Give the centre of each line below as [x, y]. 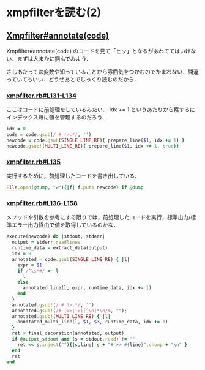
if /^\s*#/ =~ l [38, 271]
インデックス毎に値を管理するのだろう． [57, 118]
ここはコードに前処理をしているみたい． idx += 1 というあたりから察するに [101, 110]
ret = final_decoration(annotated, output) [68, 334]
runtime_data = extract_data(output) [60, 248]
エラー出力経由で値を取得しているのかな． [65, 225]
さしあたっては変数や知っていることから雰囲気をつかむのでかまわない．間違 [102, 72]
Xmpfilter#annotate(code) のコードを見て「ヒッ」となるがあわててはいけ [99, 51]
